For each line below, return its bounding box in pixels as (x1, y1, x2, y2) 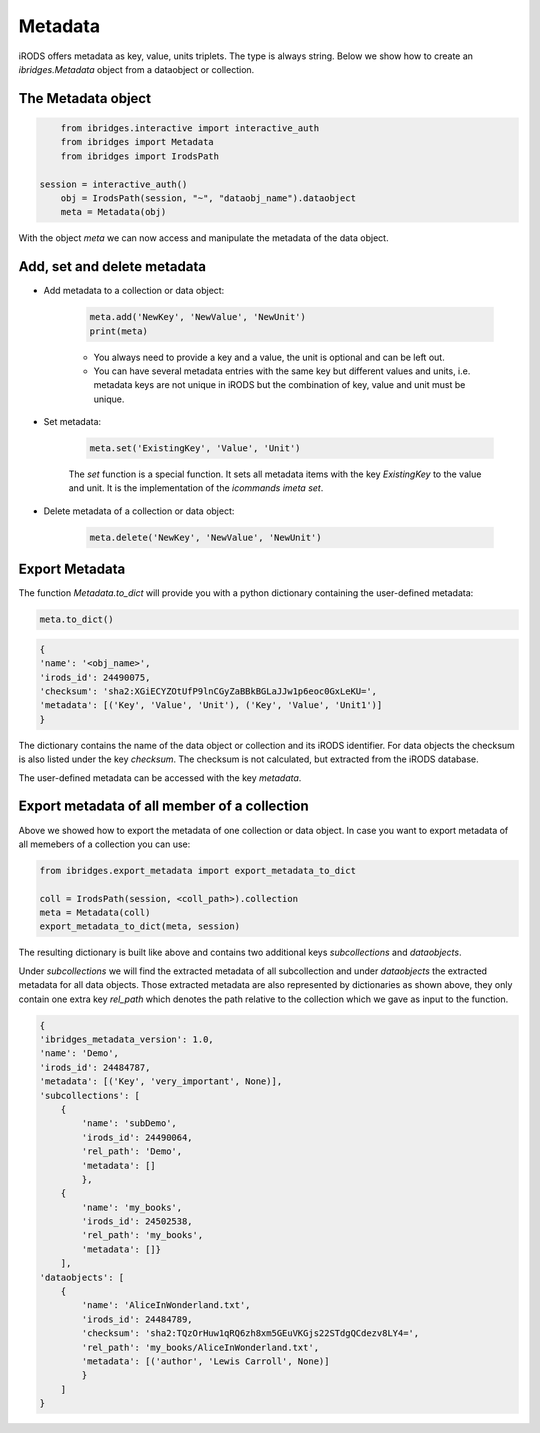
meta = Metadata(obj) (60, 206, 167, 218)
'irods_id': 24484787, (39, 1061, 151, 1073)
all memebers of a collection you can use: (18, 838, 191, 850)
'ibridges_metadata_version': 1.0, (39, 1033, 214, 1045)
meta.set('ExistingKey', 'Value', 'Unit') (89, 443, 301, 454)
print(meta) (89, 325, 149, 337)
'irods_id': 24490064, (81, 1131, 194, 1143)
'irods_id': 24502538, (81, 1216, 194, 1227)
